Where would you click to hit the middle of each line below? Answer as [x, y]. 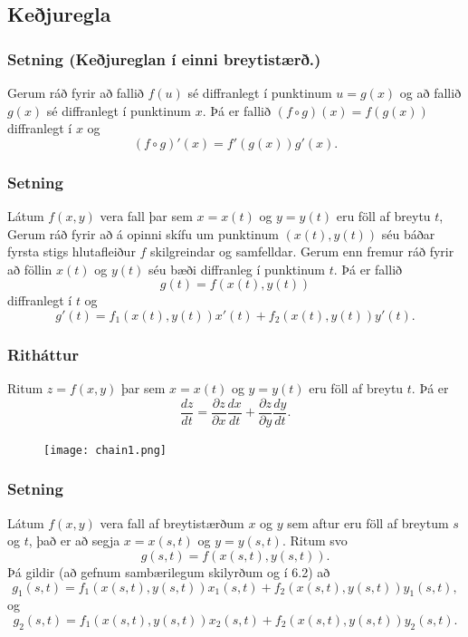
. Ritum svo [315, 540]
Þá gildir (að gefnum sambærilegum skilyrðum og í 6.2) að [169, 571]
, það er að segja [74, 540]
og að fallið [430, 92]
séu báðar [408, 233]
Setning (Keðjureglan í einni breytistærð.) [164, 58]
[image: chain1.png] [105, 450]
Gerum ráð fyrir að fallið [76, 92]
